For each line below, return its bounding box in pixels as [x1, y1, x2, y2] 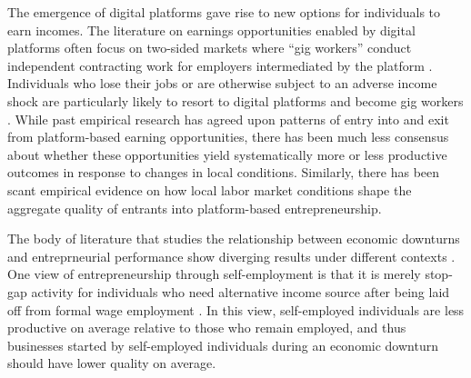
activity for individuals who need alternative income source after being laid [31, 282, 450, 301]
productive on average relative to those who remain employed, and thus [7, 318, 406, 337]
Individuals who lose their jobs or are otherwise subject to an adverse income [7, 74, 437, 93]
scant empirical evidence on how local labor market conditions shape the [7, 180, 412, 199]
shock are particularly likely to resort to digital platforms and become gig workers [7, 91, 464, 110]
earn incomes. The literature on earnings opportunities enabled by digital [7, 20, 416, 39]
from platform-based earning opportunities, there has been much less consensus [7, 127, 449, 146]
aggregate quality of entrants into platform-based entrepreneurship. [7, 198, 382, 217]
